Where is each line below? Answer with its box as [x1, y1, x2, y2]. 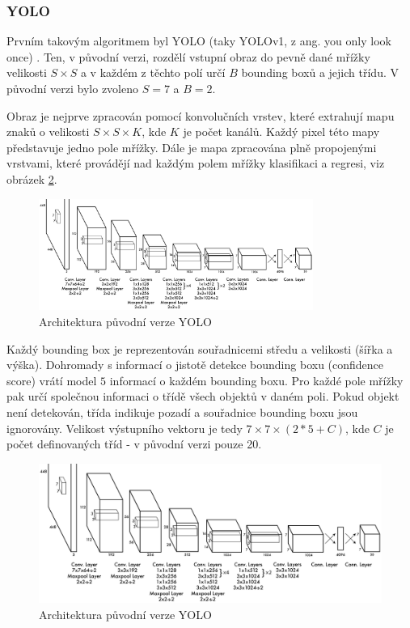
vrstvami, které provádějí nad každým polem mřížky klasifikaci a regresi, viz [6, 155, 385, 172]
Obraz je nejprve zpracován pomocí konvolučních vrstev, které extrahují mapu [6, 107, 395, 124]
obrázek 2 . [6, 170, 57, 187]
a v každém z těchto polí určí [80, 64, 226, 81]
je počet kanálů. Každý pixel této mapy [183, 123, 380, 140]
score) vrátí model [6, 371, 97, 388]
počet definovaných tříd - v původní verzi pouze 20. [6, 435, 262, 452]
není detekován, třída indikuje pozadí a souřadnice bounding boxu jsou [6, 403, 358, 420]
